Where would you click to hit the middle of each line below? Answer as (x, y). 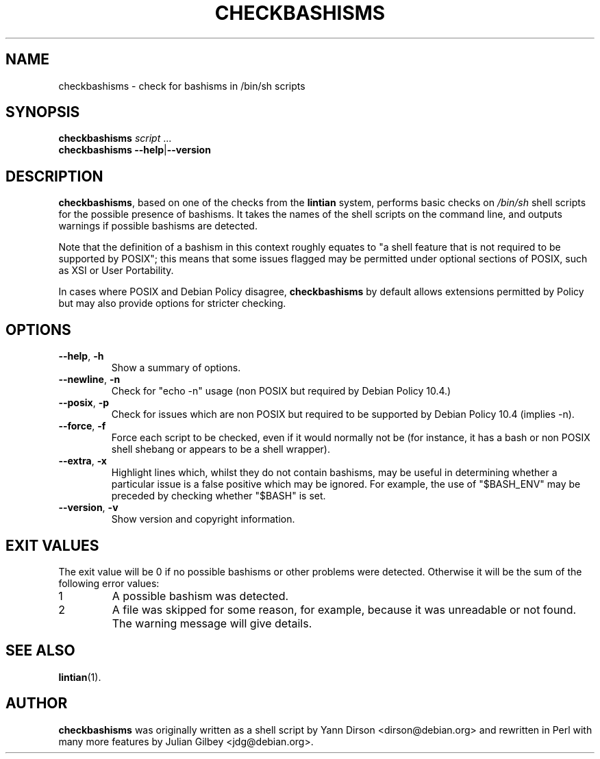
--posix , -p (84, 403)
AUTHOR (37, 704)
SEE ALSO (40, 651)
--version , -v (88, 508)
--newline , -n (89, 379)
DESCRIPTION (54, 176)
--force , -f (82, 426)
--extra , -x (83, 461)
